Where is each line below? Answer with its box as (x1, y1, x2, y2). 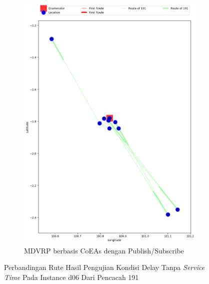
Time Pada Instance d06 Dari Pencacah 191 (4, 271, 139, 282)
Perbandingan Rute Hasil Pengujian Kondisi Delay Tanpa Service (4, 262, 205, 272)
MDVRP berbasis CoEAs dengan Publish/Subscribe (24, 245, 184, 255)
